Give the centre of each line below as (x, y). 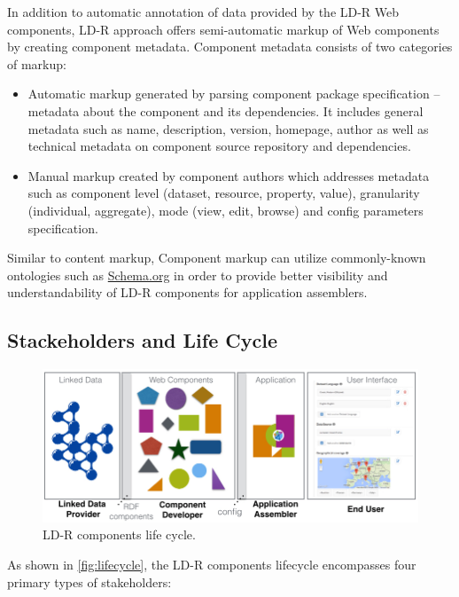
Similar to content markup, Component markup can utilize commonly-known (217, 258)
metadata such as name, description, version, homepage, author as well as (228, 128)
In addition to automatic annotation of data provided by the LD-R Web (203, 12)
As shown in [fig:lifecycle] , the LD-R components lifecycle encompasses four (212, 564)
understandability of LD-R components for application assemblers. (187, 292)
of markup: (37, 63)
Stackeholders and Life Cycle (142, 340)
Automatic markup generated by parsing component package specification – (234, 94)
